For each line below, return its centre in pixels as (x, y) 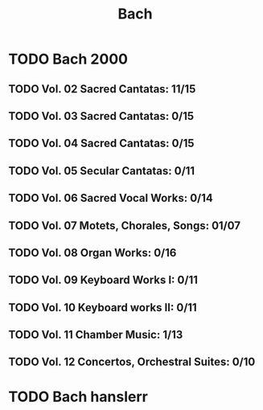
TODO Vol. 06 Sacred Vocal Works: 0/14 (111, 198)
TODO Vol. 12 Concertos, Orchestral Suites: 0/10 (132, 362)
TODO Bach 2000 (68, 59)
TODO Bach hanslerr (78, 397)
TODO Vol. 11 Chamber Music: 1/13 (96, 335)
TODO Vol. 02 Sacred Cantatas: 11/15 (102, 89)
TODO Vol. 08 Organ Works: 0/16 (92, 253)
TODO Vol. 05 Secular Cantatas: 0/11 (102, 171)
